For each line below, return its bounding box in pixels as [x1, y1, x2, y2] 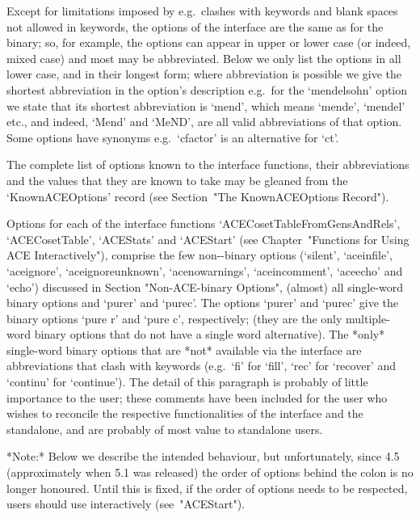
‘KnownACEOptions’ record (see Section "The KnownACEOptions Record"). [6, 187, 389, 204]
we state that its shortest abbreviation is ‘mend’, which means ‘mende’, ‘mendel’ [6, 97, 405, 114]
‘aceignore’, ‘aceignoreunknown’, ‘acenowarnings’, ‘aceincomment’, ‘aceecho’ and [6, 262, 403, 279]
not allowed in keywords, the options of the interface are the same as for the [6, 18, 384, 35]
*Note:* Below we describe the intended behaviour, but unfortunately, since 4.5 [6, 448, 400, 465]
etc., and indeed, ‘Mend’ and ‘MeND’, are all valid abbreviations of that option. [6, 113, 402, 130]
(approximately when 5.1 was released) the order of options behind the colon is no [6, 464, 414, 481]
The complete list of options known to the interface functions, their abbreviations [6, 156, 409, 173]
